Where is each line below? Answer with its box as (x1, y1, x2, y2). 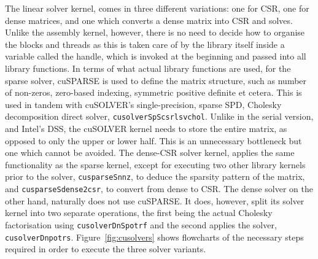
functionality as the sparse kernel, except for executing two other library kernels (5, 158, 306, 171)
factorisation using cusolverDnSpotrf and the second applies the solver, (5, 218, 277, 231)
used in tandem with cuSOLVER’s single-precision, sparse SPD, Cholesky (5, 98, 282, 110)
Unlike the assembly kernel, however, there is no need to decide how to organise (5, 26, 305, 39)
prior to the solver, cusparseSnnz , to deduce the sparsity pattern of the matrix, (5, 170, 305, 183)
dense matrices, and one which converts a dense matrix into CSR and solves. (5, 14, 293, 26)
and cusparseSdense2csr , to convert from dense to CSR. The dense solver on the (5, 182, 313, 195)
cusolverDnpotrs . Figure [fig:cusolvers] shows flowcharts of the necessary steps (5, 230, 304, 243)
